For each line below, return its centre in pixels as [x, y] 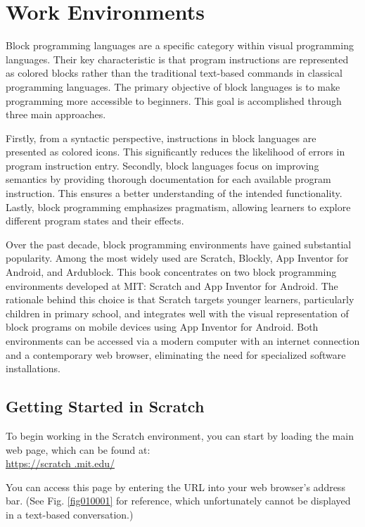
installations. [33, 368]
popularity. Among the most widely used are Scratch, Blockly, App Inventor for [177, 258]
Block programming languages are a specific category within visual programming [180, 45]
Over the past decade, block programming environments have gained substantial [179, 244]
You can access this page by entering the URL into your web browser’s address [175, 487]
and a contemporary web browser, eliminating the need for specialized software [176, 354]
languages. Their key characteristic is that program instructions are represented [177, 59]
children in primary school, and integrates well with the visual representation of [177, 313]
